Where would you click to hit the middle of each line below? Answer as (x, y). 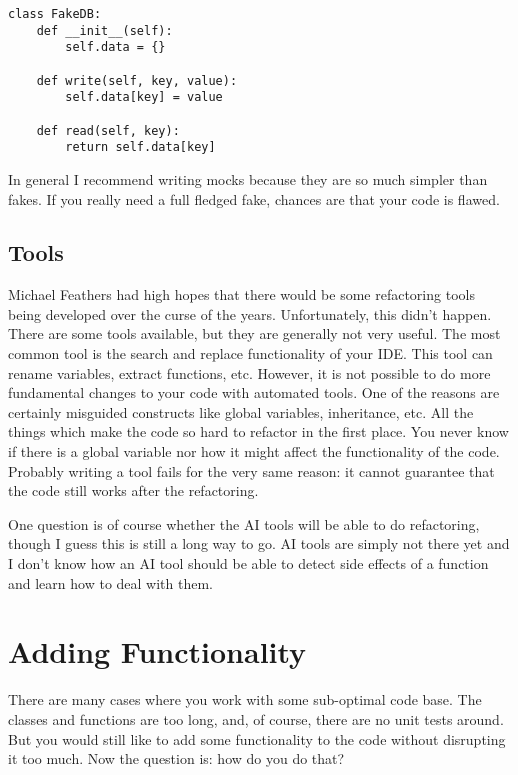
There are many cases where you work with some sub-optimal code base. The (245, 699)
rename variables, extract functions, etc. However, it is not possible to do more (249, 372)
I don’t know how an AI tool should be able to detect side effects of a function (248, 563)
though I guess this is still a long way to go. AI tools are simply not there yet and (259, 543)
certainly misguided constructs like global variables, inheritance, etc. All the (241, 411)
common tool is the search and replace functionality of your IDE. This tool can (250, 353)
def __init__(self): (104, 30)
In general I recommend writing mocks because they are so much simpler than (248, 178)
